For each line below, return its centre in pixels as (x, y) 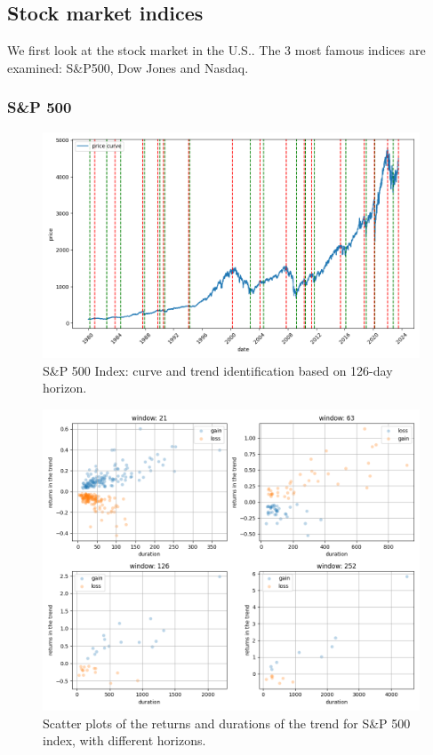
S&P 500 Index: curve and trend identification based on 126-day (218, 370)
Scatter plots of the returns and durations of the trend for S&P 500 (227, 723)
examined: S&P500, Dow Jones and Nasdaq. (128, 67)
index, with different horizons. (124, 740)
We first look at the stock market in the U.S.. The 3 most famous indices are (216, 50)
